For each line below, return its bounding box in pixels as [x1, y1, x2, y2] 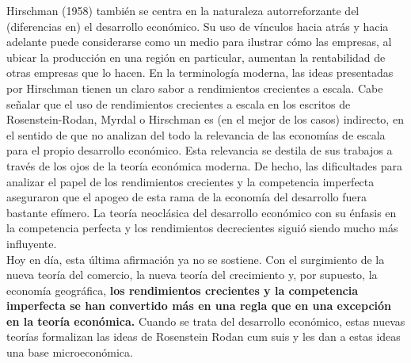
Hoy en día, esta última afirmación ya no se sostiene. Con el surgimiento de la [6, 250, 385, 267]
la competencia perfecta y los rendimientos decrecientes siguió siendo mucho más [6, 220, 398, 236]
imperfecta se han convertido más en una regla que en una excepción [6, 297, 392, 314]
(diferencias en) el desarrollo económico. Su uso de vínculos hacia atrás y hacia [6, 17, 389, 34]
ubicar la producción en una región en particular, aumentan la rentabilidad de [6, 48, 386, 65]
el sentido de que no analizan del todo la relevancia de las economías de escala [6, 126, 386, 143]
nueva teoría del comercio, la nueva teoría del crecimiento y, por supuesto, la [6, 266, 378, 283]
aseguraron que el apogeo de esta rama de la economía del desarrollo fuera [6, 189, 367, 205]
